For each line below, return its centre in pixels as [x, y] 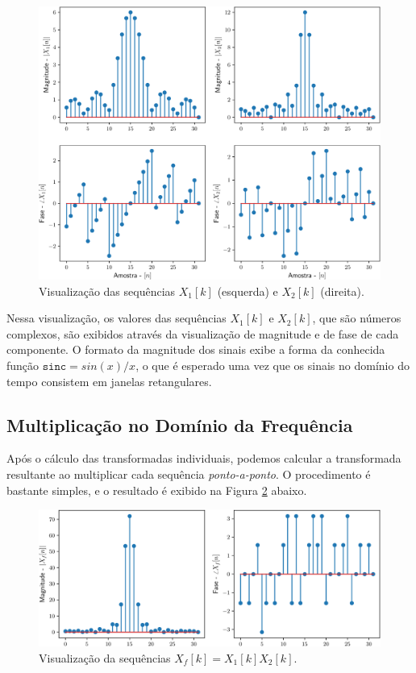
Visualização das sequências [107, 291]
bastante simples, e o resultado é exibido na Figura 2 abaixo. [157, 490]
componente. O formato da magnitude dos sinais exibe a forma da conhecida [196, 349]
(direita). [342, 291]
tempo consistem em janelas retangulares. [109, 381]
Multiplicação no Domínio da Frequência [180, 424]
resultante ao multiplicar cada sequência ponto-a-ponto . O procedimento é [189, 474]
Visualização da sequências [105, 657]
